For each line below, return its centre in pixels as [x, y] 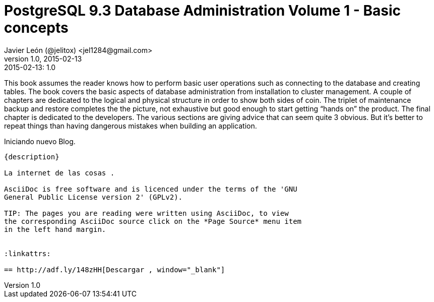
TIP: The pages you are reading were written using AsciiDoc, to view [146, 213]
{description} [32, 157]
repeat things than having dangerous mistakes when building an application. [131, 126]
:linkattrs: [27, 253]
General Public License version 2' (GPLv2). [94, 197]
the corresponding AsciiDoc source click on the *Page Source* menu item [153, 221]
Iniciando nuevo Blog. [40, 141]
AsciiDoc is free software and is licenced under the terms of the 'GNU [151, 189]
